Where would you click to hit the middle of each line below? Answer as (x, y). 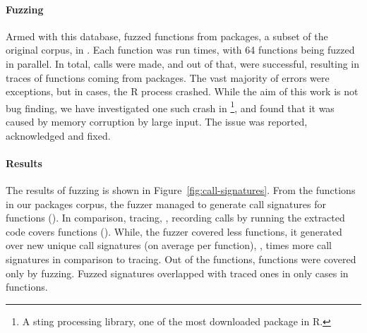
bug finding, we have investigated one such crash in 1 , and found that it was (170, 107)
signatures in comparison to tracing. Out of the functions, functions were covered (181, 259)
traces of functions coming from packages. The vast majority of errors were (168, 77)
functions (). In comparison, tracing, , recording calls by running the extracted (175, 218)
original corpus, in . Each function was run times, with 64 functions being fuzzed (180, 50)
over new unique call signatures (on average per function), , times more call (169, 245)
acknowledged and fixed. (58, 135)
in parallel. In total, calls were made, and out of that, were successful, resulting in (183, 63)
